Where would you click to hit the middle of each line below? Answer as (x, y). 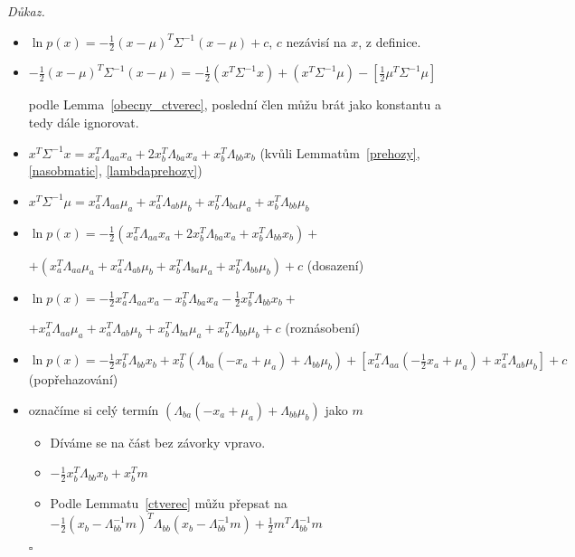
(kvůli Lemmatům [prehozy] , (340, 152)
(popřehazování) (73, 379)
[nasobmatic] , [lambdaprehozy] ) (115, 170)
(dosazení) (335, 264)
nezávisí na (316, 41)
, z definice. (390, 41)
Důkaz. (26, 11)
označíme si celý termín (94, 409)
